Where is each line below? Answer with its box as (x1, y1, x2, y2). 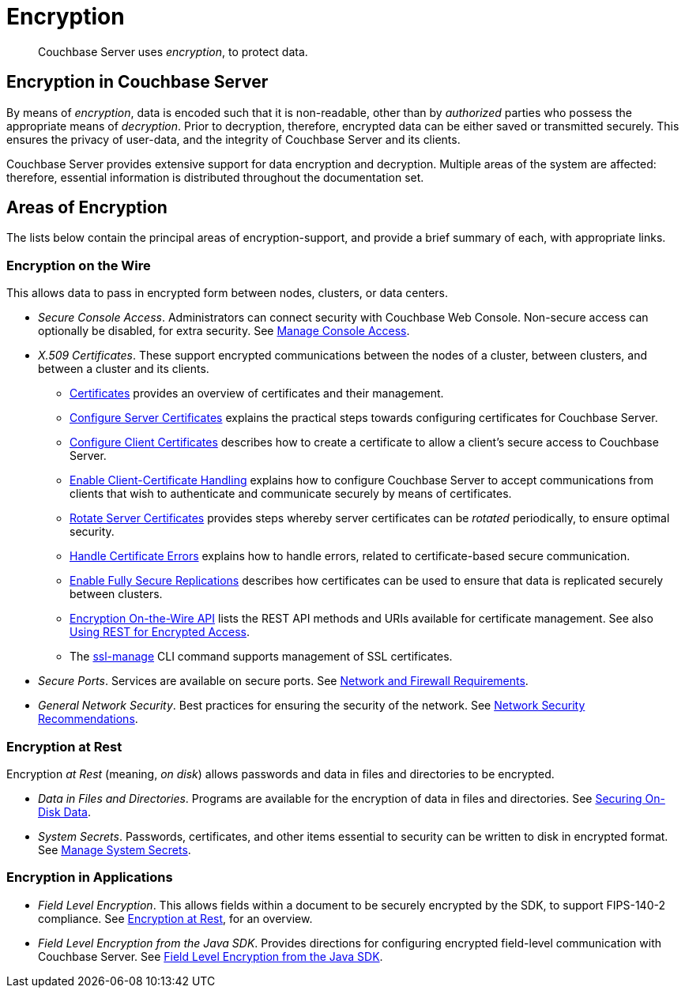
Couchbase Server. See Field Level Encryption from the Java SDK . (38, 949, 383, 963)
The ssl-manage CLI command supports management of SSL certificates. (70, 649, 453, 664)
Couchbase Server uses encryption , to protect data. (38, 44, 308, 58)
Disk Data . (38, 804, 92, 819)
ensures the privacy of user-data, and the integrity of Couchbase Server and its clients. (6, 132, 461, 146)
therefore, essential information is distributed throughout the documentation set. (6, 170, 424, 184)
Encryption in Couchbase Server (6, 72, 269, 92)
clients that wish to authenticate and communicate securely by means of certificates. (70, 487, 512, 501)
